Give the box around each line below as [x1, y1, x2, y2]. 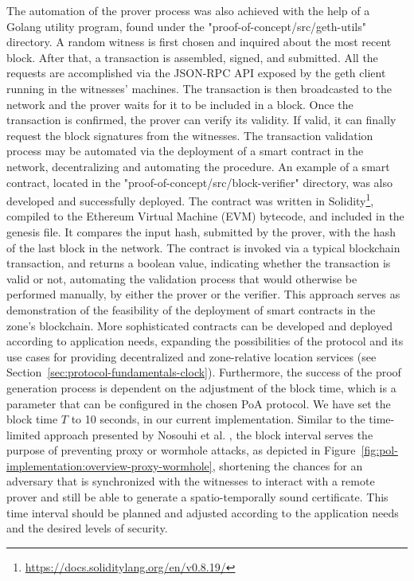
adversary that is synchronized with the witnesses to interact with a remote [6, 473, 375, 489]
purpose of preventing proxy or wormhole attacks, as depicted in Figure [6, 442, 356, 458]
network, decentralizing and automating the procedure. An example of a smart [6, 158, 390, 174]
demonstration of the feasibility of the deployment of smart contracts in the [6, 301, 376, 318]
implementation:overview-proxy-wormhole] [6, 457, 213, 474]
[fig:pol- [361, 442, 398, 458]
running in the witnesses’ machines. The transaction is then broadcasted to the [6, 80, 393, 96]
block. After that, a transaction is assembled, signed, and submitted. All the [6, 49, 378, 65]
